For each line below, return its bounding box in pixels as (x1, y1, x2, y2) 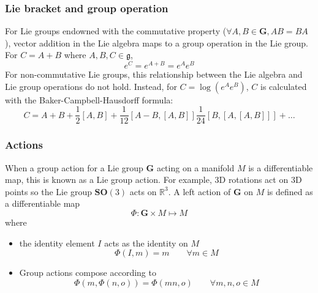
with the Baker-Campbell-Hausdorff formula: (5, 93, 173, 106)
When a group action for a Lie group (5, 161, 143, 174)
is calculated (260, 80, 307, 92)
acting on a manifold (156, 161, 235, 174)
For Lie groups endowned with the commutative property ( (5, 24, 227, 37)
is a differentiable (248, 161, 313, 174)
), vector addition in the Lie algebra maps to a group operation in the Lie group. (5, 36, 308, 49)
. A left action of (168, 185, 231, 198)
